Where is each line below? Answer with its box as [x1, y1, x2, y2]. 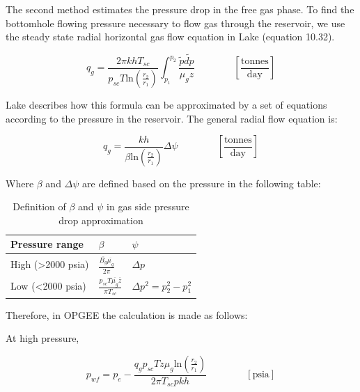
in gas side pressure [107, 199, 189, 214]
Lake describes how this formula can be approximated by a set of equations [6, 97, 327, 111]
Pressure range [10, 237, 84, 251]
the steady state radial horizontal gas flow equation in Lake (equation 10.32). [6, 29, 335, 44]
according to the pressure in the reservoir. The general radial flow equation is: [6, 111, 338, 125]
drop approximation [58, 212, 143, 227]
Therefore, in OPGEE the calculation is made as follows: [6, 307, 248, 322]
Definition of [13, 199, 66, 214]
